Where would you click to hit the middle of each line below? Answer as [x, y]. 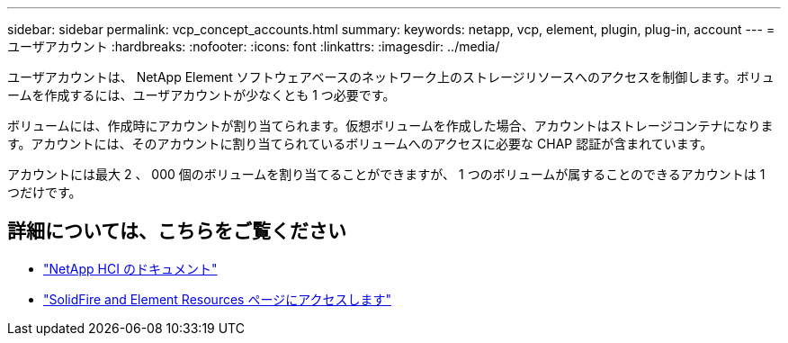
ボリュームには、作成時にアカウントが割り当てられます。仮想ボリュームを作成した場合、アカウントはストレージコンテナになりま [390, 126]
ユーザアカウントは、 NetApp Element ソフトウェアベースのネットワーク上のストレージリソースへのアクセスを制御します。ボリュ [391, 77]
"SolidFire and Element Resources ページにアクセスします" [217, 299]
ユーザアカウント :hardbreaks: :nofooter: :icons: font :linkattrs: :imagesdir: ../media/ [254, 46]
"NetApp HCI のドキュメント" [130, 268]
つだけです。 [45, 192]
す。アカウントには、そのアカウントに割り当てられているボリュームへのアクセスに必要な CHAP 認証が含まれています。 [360, 144]
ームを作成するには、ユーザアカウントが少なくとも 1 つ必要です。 [201, 95]
